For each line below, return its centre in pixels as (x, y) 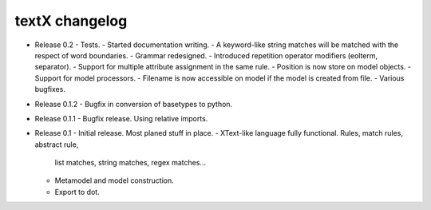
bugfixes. (50, 89)
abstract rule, (57, 145)
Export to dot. (77, 192)
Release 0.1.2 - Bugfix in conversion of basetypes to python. (134, 104)
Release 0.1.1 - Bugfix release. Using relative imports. (121, 118)
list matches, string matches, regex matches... (130, 163)
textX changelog (71, 21)
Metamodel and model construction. (115, 180)
